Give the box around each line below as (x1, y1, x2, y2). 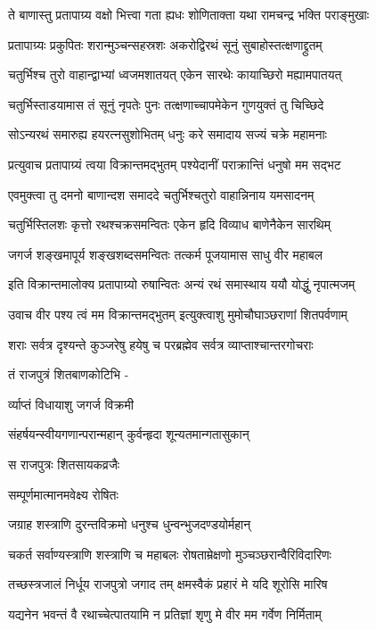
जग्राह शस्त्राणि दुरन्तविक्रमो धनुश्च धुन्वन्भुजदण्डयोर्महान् (8, 515, 251, 534)
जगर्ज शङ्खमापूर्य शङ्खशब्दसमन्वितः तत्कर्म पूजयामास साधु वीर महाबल (8, 245, 323, 263)
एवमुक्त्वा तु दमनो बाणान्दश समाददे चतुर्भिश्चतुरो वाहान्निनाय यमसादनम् (8, 185, 315, 203)
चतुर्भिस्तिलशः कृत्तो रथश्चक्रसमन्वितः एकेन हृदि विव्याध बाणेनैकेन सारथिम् (8, 215, 331, 234)
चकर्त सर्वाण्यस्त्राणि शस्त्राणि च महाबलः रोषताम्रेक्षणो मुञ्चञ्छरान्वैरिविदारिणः (8, 544, 331, 563)
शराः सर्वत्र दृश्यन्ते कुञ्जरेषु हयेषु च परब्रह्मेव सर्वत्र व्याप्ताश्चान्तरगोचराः (8, 335, 314, 353)
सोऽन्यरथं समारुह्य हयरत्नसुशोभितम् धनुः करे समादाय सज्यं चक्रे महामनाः (8, 125, 327, 144)
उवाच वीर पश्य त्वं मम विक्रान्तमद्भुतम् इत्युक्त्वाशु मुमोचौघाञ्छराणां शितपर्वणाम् (8, 304, 347, 323)
